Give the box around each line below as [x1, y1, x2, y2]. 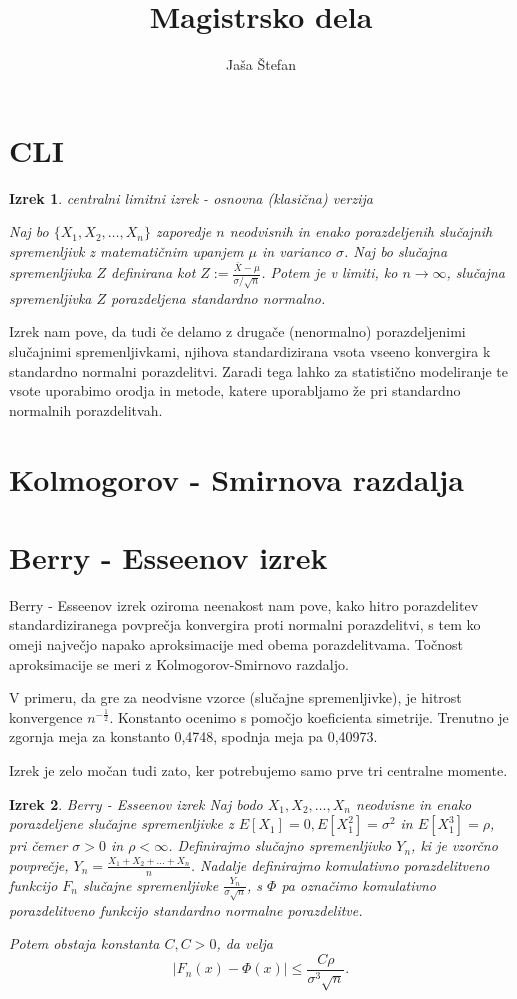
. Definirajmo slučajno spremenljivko [168, 835, 392, 856]
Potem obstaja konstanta [9, 933, 160, 954]
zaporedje [156, 221, 212, 242]
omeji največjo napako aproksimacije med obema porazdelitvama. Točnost [9, 634, 464, 654]
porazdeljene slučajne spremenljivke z [9, 813, 234, 834]
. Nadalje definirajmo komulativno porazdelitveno [190, 854, 490, 875]
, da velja [216, 933, 273, 954]
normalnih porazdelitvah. [9, 399, 163, 420]
